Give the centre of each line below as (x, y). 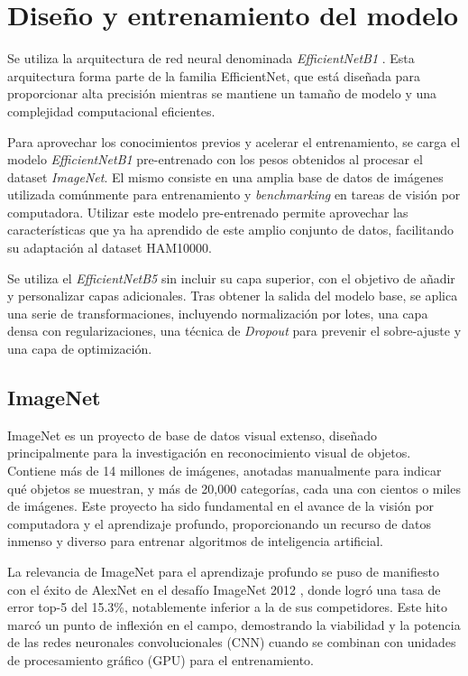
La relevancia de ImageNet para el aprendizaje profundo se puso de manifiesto (223, 571)
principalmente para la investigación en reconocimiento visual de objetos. (209, 453)
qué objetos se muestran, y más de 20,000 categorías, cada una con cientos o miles (234, 488)
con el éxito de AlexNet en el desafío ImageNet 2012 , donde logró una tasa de (224, 589)
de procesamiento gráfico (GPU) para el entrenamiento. (161, 659)
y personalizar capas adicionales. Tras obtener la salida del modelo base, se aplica (233, 296)
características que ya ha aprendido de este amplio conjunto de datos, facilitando (231, 230)
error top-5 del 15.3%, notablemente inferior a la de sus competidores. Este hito (227, 607)
